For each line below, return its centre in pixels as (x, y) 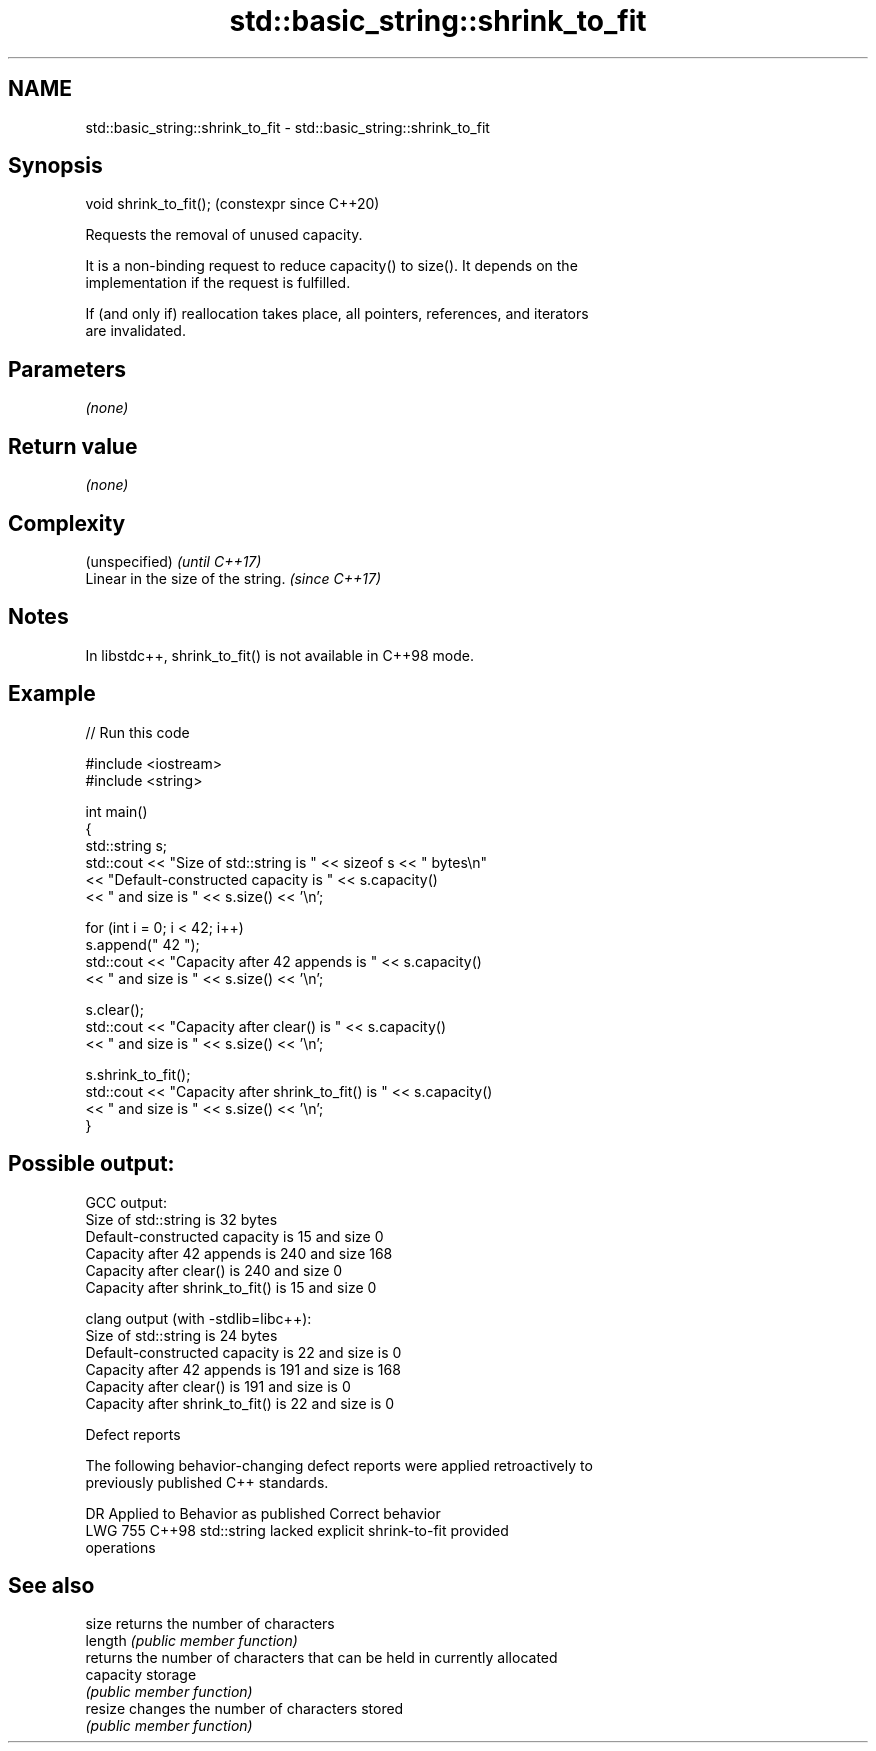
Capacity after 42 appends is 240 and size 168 (239, 1253)
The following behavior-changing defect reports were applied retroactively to (339, 1465)
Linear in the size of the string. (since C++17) (233, 578)
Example (52, 694)
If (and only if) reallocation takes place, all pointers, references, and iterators (337, 314)
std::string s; (126, 845)
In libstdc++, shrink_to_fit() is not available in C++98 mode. (279, 655)
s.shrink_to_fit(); (138, 1074)
